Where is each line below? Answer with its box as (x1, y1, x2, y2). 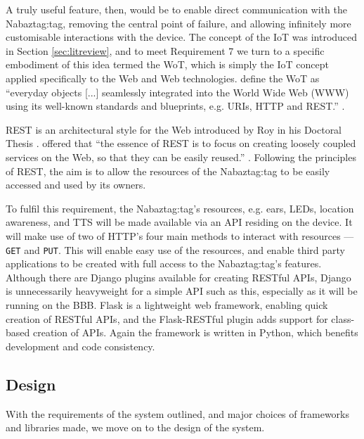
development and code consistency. (6, 338, 155, 353)
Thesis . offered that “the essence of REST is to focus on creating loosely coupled (6, 136, 356, 151)
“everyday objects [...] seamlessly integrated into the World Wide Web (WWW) (6, 84, 349, 99)
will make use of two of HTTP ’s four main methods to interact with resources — (6, 228, 354, 243)
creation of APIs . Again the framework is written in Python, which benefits (32, 325, 358, 340)
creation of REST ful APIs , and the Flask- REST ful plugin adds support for (6, 311, 328, 326)
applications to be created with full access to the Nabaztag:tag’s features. (6, 256, 322, 271)
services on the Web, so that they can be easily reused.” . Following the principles (6, 149, 356, 164)
